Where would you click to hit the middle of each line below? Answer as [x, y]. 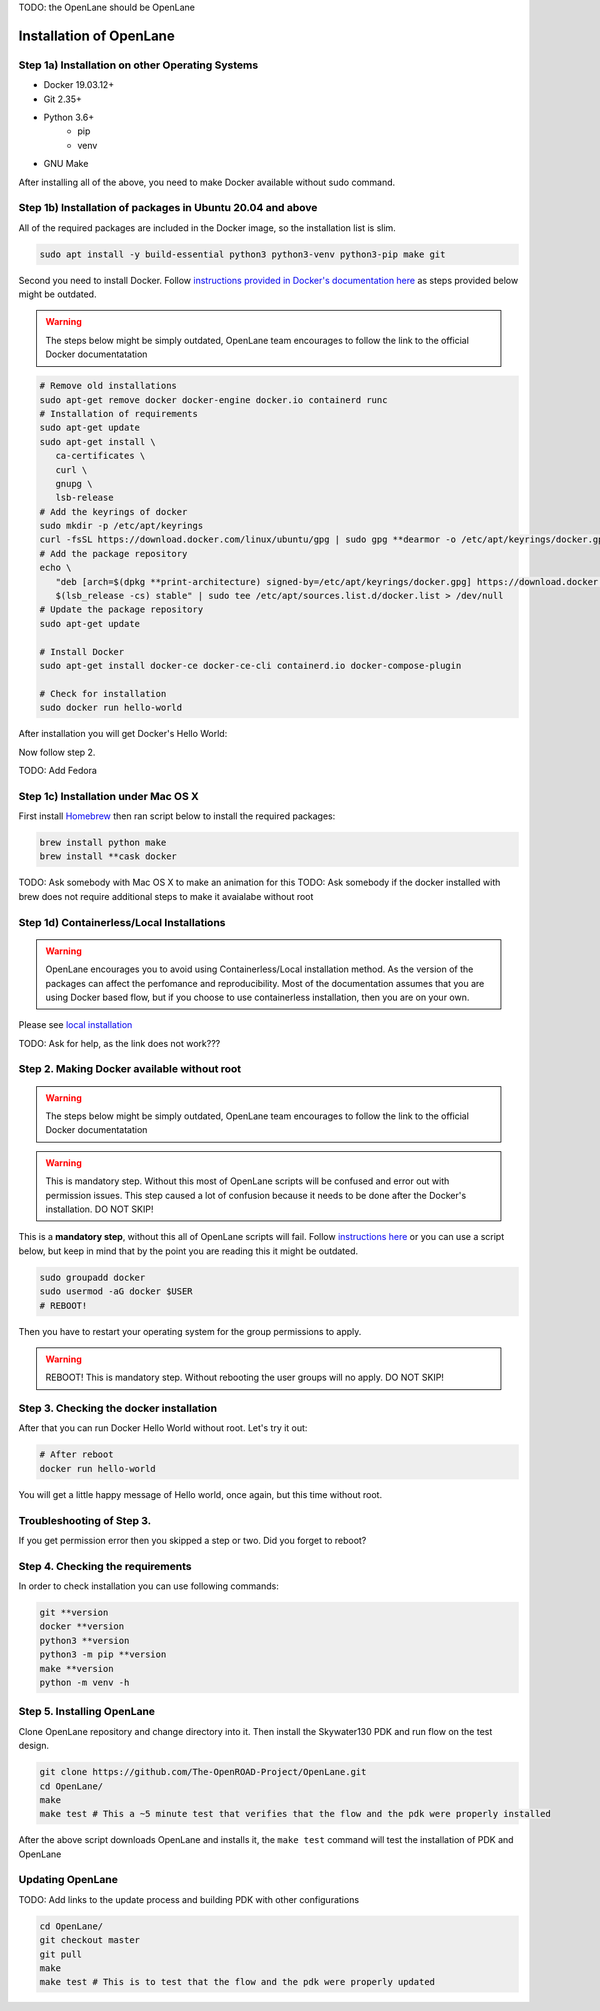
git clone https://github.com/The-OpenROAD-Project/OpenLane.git [203, 1772]
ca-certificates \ [100, 456]
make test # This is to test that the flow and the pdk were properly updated [237, 1982]
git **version [74, 1613]
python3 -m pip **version [103, 1654]
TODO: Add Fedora [57, 770]
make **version [76, 1668]
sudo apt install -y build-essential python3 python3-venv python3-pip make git [242, 254]
